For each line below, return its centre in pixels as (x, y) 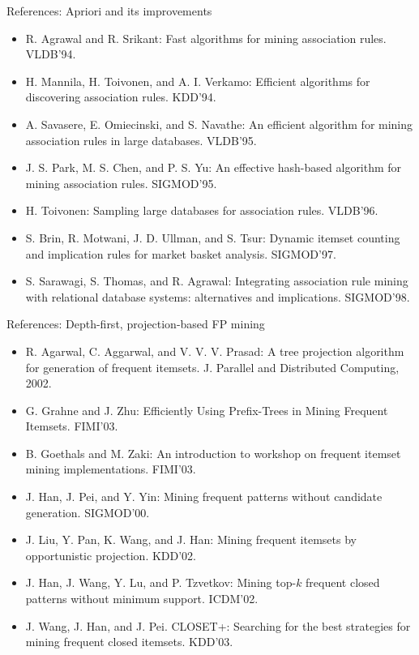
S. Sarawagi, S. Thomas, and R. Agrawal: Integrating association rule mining (217, 281)
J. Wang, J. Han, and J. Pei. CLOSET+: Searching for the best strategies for (218, 625)
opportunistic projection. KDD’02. (111, 555)
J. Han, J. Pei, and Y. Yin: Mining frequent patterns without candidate (204, 497)
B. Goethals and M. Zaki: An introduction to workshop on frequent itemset (213, 453)
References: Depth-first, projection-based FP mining (136, 324)
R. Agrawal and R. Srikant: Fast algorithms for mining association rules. (206, 38)
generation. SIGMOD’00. (88, 512)
